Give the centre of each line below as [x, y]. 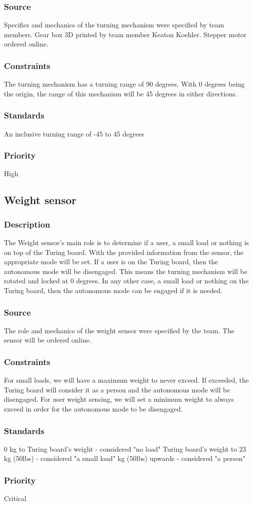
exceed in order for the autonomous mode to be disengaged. [93, 409]
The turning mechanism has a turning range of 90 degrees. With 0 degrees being [124, 84]
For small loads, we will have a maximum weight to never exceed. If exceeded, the [126, 380]
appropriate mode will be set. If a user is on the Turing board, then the [111, 262]
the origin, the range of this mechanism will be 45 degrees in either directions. [121, 93]
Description [27, 224]
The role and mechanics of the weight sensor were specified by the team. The [119, 330]
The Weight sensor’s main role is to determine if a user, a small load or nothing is [126, 242]
